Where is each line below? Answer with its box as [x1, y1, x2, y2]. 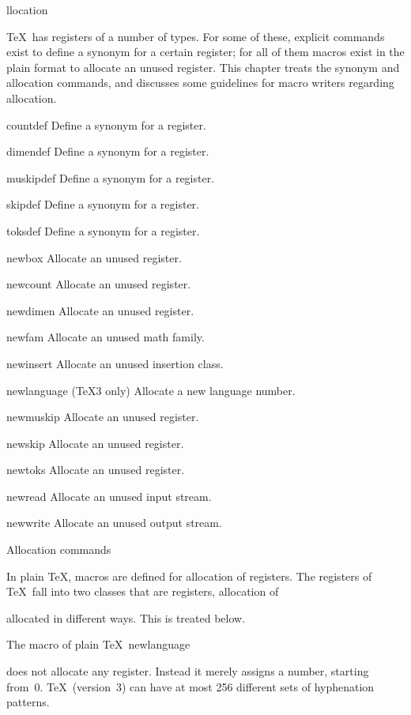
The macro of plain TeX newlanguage [6, 636, 190, 653]
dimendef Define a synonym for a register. [6, 143, 209, 160]
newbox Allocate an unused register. [6, 249, 182, 265]
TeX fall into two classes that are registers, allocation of [6, 583, 279, 600]
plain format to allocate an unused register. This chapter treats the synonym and [6, 58, 400, 75]
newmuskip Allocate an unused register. [6, 408, 199, 425]
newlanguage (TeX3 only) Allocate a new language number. [6, 382, 296, 398]
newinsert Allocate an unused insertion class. [6, 355, 224, 371]
